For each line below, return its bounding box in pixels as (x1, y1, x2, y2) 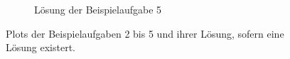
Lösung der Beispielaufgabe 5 (34, 2, 162, 16)
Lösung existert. (6, 40, 75, 55)
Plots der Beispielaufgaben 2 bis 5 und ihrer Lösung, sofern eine (6, 26, 284, 41)
